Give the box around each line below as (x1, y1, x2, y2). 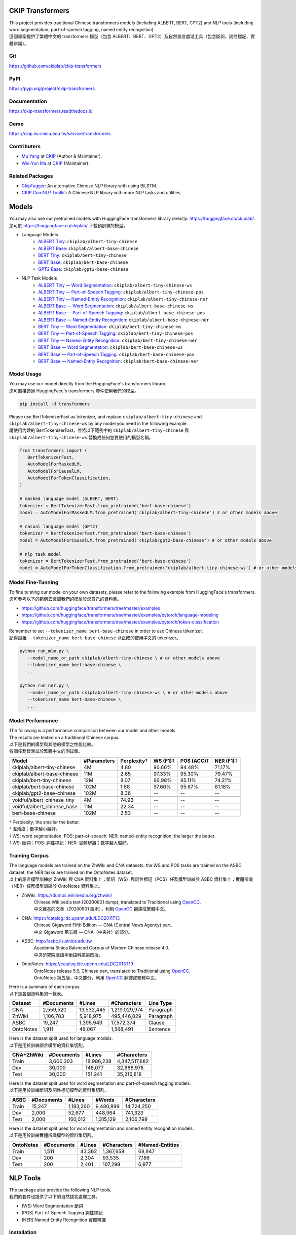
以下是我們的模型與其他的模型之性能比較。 (9, 741, 96, 747)
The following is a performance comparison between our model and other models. (9, 728, 177, 734)
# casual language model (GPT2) (19, 524, 98, 529)
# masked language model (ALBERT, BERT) (19, 496, 118, 501)
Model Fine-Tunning (9, 578, 59, 585)
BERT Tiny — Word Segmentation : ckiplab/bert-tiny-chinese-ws (38, 324, 182, 329)
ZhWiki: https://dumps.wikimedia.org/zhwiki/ (21, 892, 112, 898)
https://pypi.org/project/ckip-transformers (9, 85, 95, 91)
